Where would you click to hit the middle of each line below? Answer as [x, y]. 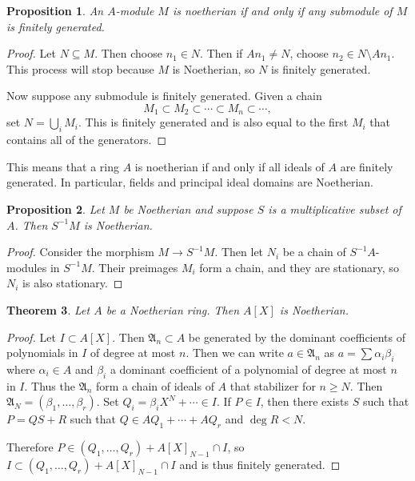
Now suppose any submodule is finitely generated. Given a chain [164, 96]
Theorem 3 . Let [48, 309]
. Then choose [128, 53]
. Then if [221, 53]
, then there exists [305, 401]
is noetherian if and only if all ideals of [229, 166]
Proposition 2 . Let [56, 209]
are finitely [367, 166]
